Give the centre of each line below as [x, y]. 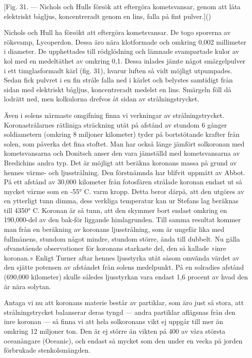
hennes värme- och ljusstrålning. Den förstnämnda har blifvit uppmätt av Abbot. [125, 172]
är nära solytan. [28, 286]
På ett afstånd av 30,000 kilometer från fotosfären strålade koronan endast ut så [123, 182]
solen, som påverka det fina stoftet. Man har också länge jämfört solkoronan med [124, 143]
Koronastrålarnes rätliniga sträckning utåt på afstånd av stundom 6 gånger [116, 124]
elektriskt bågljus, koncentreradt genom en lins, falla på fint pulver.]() [108, 16]
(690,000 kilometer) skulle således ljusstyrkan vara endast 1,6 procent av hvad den [126, 277]
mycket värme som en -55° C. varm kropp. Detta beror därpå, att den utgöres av [124, 191]
